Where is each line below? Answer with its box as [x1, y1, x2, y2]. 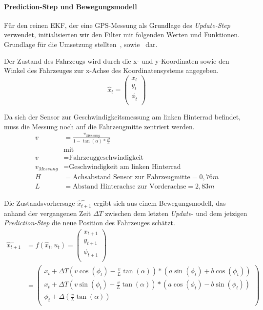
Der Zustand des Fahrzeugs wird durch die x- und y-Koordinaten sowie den [4, 55, 229, 66]
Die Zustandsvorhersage [4, 198, 75, 208]
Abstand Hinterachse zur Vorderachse [72, 183, 186, 191]
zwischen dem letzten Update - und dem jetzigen [105, 208, 247, 218]
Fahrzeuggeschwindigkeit [69, 154, 143, 161]
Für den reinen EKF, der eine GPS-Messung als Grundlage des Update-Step [4, 20, 230, 30]
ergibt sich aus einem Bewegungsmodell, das [94, 198, 226, 208]
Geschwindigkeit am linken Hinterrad [69, 163, 181, 170]
